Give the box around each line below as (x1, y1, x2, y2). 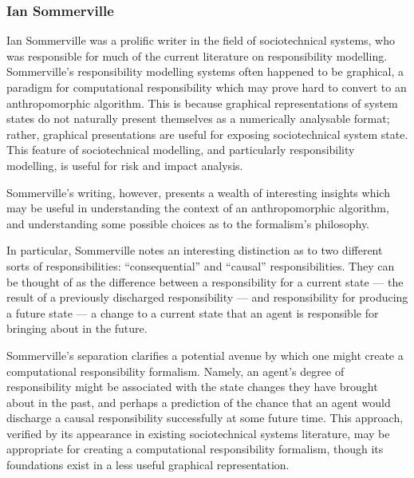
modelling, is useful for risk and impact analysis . (6, 156, 243, 173)
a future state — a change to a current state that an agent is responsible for (6, 304, 379, 321)
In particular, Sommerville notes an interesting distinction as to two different (6, 242, 383, 259)
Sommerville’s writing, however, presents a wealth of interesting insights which (6, 184, 390, 200)
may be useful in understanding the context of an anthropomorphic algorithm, (6, 199, 389, 216)
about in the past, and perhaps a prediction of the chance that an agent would (6, 393, 391, 410)
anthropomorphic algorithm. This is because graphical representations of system (6, 94, 398, 111)
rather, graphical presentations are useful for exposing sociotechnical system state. (6, 125, 408, 142)
